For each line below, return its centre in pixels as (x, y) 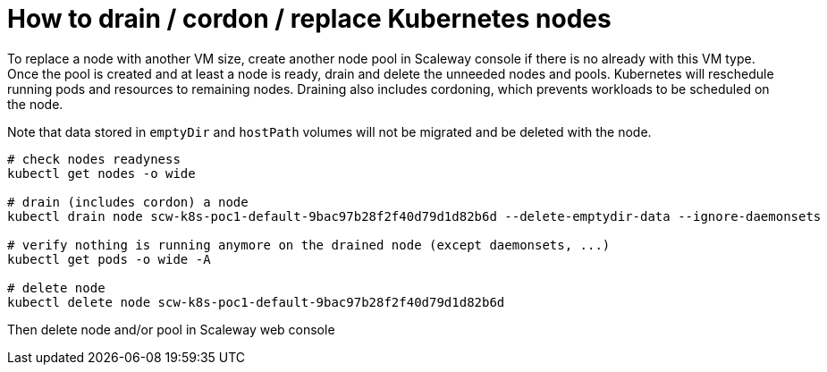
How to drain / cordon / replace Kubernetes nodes (309, 19)
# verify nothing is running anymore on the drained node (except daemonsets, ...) (309, 245)
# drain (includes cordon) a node (128, 202)
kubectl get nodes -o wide (101, 173)
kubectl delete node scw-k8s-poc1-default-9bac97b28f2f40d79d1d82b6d (256, 302)
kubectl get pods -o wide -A (109, 259)
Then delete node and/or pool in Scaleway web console (171, 329)
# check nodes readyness (94, 159)
